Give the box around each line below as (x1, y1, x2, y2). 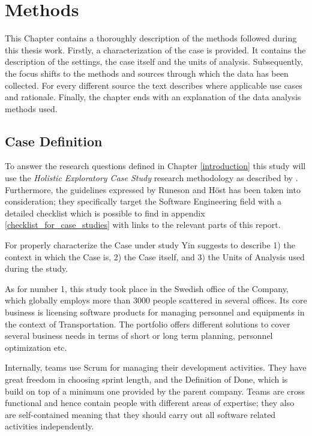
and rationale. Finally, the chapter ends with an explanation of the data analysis (5, 91, 301, 103)
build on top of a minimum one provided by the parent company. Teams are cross (5, 384, 305, 397)
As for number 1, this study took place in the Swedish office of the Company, (5, 282, 289, 294)
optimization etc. (5, 341, 67, 353)
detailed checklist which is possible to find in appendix (5, 206, 205, 219)
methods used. (5, 102, 58, 115)
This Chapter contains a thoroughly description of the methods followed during (5, 32, 297, 44)
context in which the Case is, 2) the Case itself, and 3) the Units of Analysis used (5, 250, 305, 263)
